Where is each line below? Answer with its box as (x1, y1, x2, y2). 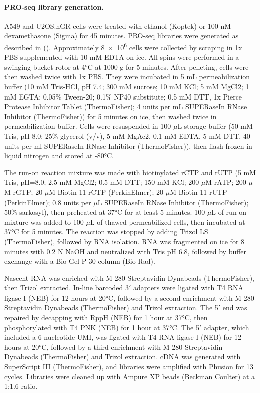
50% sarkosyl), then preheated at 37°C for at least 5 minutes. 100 (4, 207, 205, 217)
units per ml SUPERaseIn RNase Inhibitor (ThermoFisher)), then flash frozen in (4, 140, 252, 151)
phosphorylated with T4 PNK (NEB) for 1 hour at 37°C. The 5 (4, 322, 199, 332)
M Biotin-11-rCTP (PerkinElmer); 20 (49, 186, 164, 197)
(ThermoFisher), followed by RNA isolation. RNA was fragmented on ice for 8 (4, 236, 245, 246)
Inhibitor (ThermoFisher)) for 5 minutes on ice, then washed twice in (4, 111, 217, 121)
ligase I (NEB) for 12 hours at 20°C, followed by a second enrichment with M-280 (4, 292, 254, 303)
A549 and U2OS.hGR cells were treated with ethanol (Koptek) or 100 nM (4, 20, 231, 31)
